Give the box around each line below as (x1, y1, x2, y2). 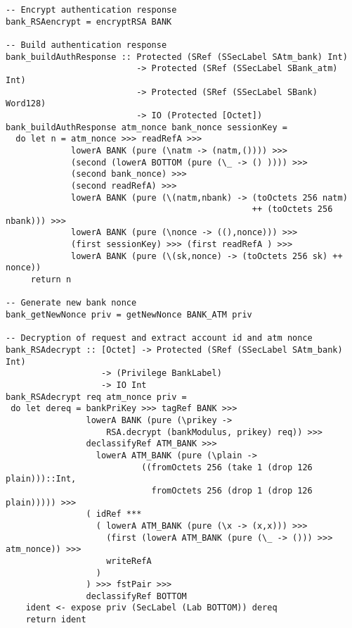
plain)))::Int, (6, 474, 77, 484)
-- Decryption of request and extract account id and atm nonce (6, 333, 313, 344)
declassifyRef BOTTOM (86, 591, 187, 601)
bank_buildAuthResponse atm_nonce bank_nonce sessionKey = (6, 122, 287, 132)
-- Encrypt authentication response (6, 5, 177, 15)
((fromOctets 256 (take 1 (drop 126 (141, 462, 313, 472)
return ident (25, 615, 86, 625)
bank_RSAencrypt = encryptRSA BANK (6, 16, 172, 27)
